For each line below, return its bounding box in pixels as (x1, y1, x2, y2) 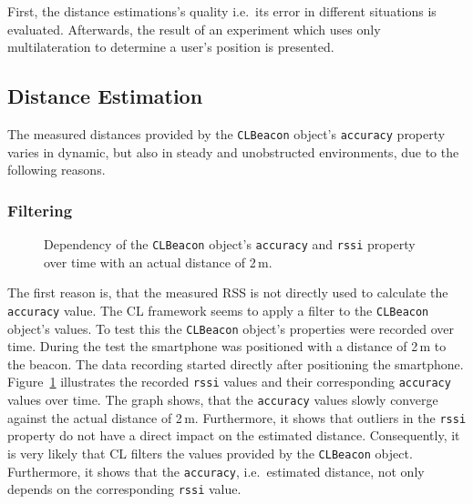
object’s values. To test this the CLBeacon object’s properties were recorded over (7, 318, 454, 338)
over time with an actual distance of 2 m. (44, 252, 272, 271)
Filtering (7, 198, 73, 221)
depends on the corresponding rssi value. (7, 479, 242, 499)
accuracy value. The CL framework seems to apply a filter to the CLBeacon (7, 300, 429, 319)
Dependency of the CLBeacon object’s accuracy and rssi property (44, 235, 416, 254)
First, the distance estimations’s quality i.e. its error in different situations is (7, 2, 437, 20)
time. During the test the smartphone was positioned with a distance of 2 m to (7, 337, 447, 356)
